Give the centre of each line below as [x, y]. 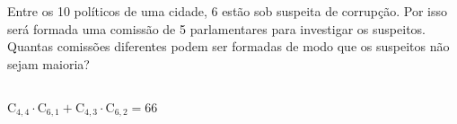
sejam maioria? [48, 63]
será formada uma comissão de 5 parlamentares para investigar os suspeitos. [216, 28]
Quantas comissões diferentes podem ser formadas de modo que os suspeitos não [228, 46]
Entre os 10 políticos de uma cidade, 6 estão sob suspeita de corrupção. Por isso [227, 11]
